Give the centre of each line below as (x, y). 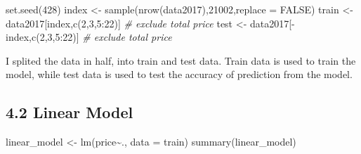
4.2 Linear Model (70, 112)
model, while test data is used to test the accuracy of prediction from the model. (179, 74)
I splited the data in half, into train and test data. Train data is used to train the (181, 60)
